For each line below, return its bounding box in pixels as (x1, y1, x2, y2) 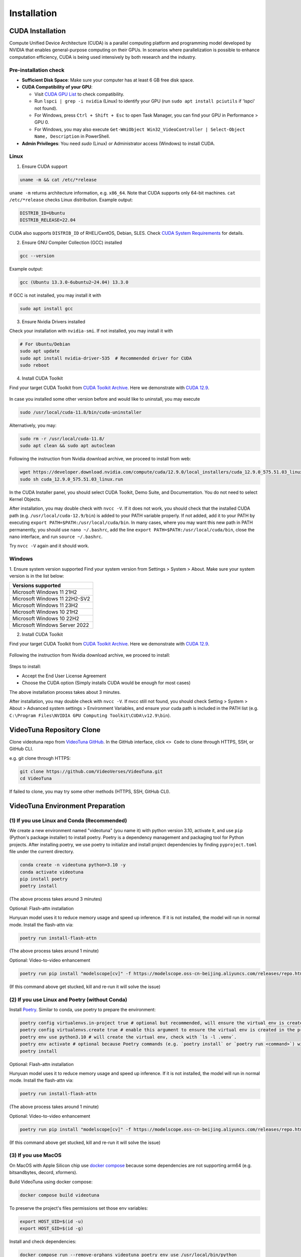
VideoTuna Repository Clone (9, 726, 101, 734)
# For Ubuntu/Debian (20, 341, 70, 347)
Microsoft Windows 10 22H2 (12, 615, 80, 622)
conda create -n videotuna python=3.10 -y (20, 862, 126, 868)
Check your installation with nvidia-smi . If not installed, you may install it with (9, 328, 173, 334)
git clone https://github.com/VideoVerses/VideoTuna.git (20, 768, 163, 774)
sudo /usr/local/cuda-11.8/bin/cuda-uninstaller (20, 409, 142, 415)
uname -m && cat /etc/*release (20, 176, 97, 183)
